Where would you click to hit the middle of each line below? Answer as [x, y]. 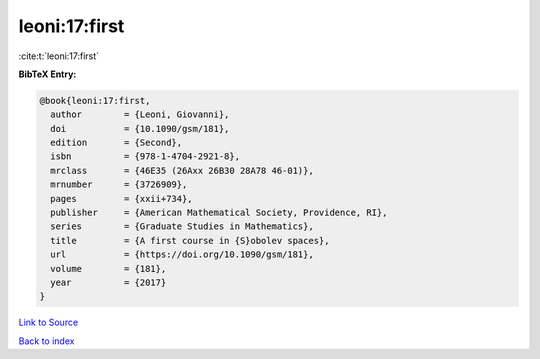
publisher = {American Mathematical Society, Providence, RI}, [219, 213]
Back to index [46, 341]
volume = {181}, [108, 268]
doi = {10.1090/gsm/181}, [140, 128]
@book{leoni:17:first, [95, 100]
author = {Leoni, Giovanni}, [140, 114]
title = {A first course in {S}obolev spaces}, [190, 240]
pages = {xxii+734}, [122, 198]
